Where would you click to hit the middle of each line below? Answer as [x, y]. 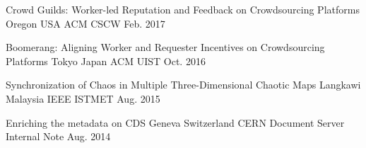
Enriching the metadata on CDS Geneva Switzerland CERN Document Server [175, 122]
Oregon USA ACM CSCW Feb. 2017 [85, 23]
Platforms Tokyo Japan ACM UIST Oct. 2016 [106, 61]
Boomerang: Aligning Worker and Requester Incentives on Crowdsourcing [165, 47]
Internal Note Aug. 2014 [58, 136]
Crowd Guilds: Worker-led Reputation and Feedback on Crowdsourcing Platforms [183, 9]
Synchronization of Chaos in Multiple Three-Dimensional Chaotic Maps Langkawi [183, 85]
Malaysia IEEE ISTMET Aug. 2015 [83, 98]
